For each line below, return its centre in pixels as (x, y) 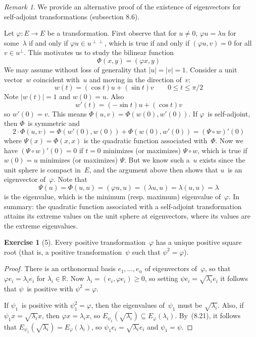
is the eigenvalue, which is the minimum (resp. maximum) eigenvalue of (112, 196)
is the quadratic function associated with (145, 140)
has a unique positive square (199, 242)
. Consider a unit (211, 69)
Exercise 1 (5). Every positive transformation (75, 242)
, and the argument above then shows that (154, 169)
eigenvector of (25, 179)
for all (243, 42)
